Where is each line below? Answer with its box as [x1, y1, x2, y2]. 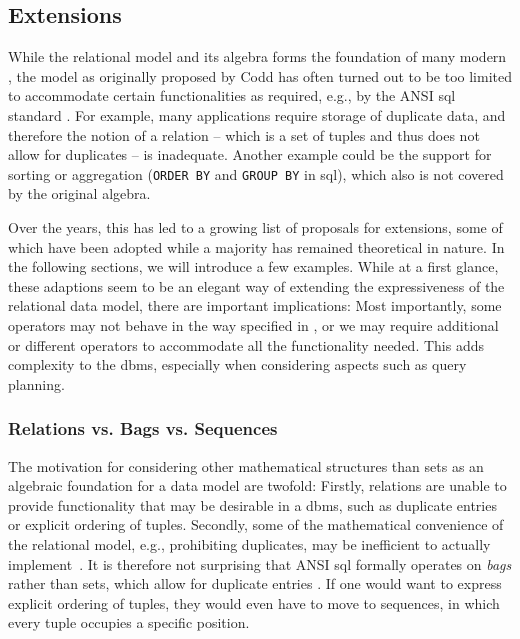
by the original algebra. [8, 183, 151, 204]
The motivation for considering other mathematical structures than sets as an [8, 455, 484, 476]
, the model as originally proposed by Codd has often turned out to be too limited [8, 65, 512, 86]
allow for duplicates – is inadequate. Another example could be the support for [8, 144, 492, 165]
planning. [8, 373, 65, 394]
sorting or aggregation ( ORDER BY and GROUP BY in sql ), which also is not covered [8, 163, 504, 184]
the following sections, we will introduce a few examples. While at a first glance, [8, 256, 499, 277]
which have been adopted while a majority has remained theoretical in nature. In [8, 236, 505, 257]
